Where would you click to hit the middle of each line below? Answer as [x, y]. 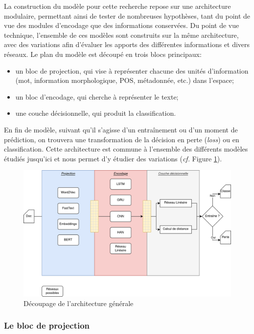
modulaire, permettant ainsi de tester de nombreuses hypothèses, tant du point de [127, 15]
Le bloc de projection [47, 325]
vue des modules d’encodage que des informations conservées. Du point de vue [122, 25]
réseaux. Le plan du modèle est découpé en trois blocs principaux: [103, 54]
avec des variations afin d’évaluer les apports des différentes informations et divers [127, 44]
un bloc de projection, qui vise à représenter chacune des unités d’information [132, 70]
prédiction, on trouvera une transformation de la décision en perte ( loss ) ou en [122, 139]
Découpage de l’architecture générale [79, 303]
